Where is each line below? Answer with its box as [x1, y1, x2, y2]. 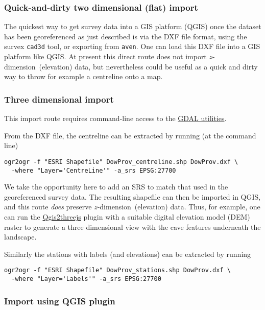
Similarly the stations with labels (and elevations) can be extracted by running [4, 248, 251, 259]
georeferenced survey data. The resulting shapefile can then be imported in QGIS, [4, 191, 261, 202]
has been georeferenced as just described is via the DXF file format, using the [4, 31, 247, 41]
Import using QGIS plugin [4, 294, 115, 307]
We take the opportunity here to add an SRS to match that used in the [4, 181, 228, 192]
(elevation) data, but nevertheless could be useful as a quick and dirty [39, 61, 258, 71]
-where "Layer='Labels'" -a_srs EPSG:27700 [11, 275, 161, 282]
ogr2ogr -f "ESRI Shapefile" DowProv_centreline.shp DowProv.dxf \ [4, 158, 238, 165]
